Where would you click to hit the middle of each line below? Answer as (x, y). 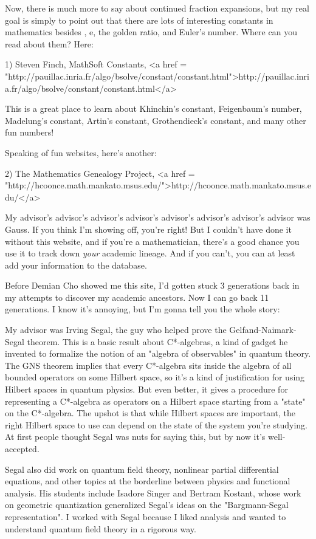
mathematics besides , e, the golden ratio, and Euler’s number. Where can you (151, 32)
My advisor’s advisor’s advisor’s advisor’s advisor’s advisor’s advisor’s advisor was (158, 217)
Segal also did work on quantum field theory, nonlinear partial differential (142, 469)
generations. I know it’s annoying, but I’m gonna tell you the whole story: (143, 309)
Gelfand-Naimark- (263, 330)
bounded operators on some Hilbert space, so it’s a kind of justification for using (155, 377)
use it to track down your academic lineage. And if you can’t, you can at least (150, 253)
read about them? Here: (49, 43)
